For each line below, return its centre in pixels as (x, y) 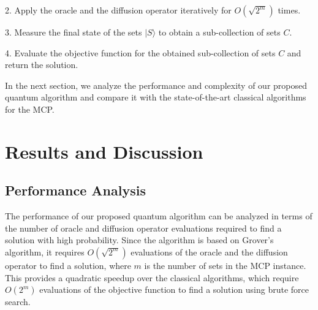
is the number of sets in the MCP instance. (225, 265)
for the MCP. (30, 109)
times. (289, 10)
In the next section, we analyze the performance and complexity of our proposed (156, 85)
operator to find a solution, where (68, 265)
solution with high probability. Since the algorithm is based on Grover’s (139, 240)
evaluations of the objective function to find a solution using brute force (174, 289)
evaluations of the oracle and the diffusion (209, 251)
